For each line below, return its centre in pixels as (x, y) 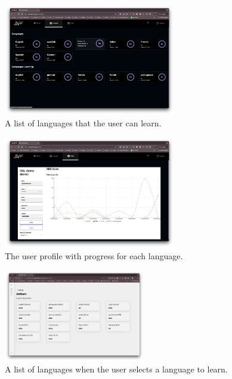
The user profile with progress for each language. (94, 256)
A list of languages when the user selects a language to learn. (116, 369)
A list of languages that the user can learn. (83, 123)
